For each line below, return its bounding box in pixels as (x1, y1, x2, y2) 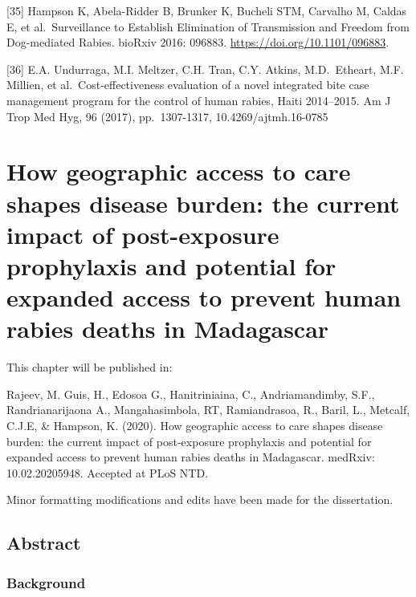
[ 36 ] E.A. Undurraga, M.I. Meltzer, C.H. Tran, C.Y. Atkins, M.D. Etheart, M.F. (6, 60, 404, 77)
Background (6, 572, 86, 592)
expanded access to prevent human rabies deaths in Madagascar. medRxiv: (6, 449, 375, 465)
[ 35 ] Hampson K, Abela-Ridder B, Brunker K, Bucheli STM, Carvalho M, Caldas (6, 2, 407, 18)
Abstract (6, 530, 81, 555)
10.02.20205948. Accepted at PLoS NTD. (6, 464, 209, 481)
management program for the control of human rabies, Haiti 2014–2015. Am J (6, 91, 391, 108)
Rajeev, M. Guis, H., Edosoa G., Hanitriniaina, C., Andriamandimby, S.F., (6, 385, 375, 402)
